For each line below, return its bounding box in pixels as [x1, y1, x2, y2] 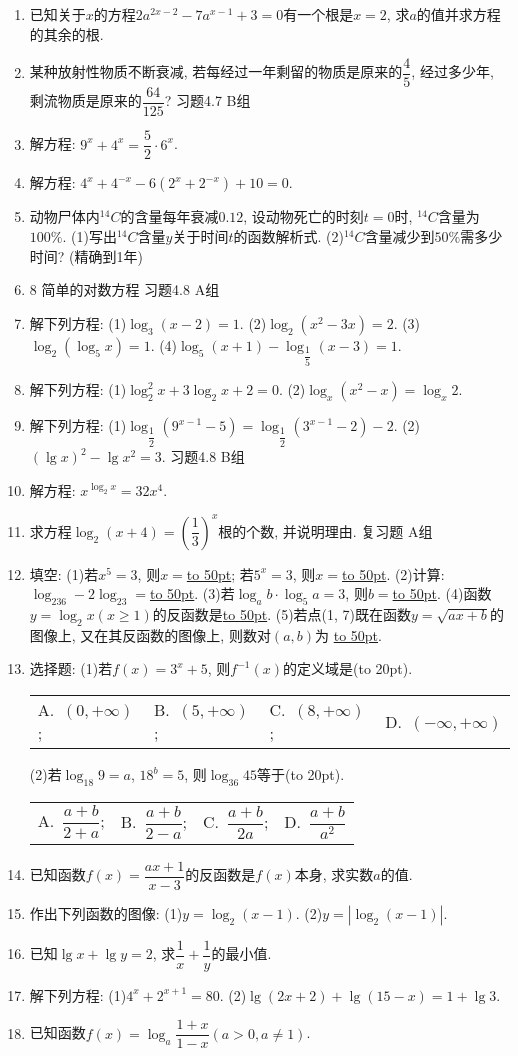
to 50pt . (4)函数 [392, 583, 492, 604]
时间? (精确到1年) [29, 245, 143, 266]
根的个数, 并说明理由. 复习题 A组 [218, 520, 433, 541]
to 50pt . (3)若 [149, 583, 235, 604]
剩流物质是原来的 [29, 90, 142, 111]
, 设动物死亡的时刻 [243, 206, 364, 227]
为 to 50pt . [315, 624, 382, 645]
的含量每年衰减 [120, 206, 219, 227]
